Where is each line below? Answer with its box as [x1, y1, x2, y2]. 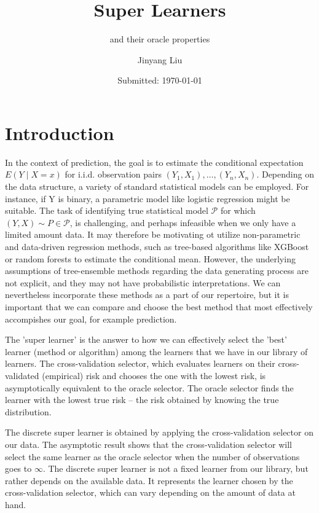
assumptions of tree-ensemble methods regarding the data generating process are [5, 264, 309, 277]
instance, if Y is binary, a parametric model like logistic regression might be [5, 192, 290, 205]
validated [5, 369, 39, 382]
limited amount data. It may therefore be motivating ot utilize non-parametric [5, 228, 301, 241]
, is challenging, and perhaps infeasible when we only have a [69, 216, 296, 229]
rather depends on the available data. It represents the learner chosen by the [5, 474, 293, 487]
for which [220, 204, 256, 217]
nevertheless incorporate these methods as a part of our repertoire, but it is [5, 288, 289, 301]
